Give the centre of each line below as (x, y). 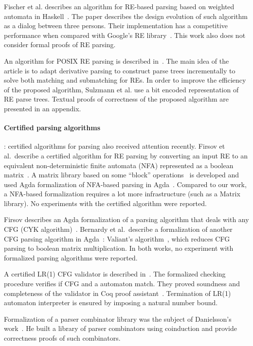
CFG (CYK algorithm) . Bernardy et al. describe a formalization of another (118, 229)
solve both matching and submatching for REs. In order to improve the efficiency (125, 80)
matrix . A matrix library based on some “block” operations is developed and (122, 175)
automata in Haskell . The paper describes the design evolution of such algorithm (126, 16)
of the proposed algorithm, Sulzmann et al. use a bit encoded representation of (121, 89)
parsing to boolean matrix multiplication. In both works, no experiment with (119, 248)
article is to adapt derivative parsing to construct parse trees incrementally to (120, 70)
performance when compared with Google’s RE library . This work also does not (125, 35)
